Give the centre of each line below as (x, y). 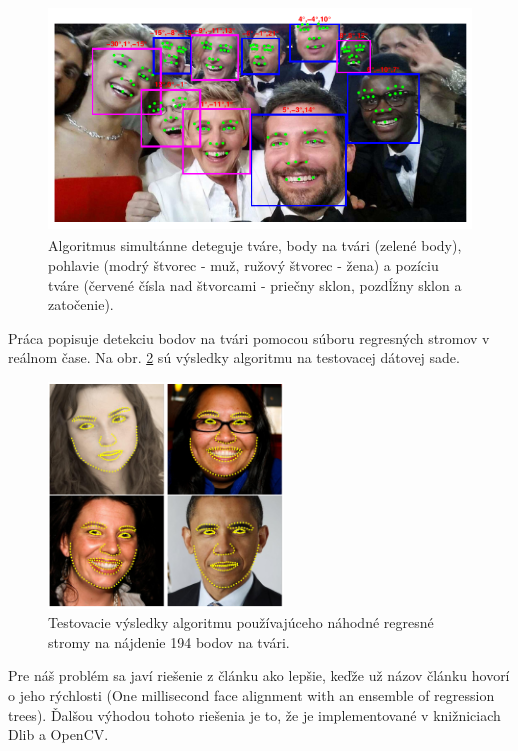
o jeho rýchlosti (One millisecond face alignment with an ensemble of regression (251, 695)
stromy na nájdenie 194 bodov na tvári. (169, 641)
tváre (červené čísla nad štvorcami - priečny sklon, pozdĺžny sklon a (255, 284)
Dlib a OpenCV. (58, 734)
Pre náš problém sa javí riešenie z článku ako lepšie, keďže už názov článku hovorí (259, 675)
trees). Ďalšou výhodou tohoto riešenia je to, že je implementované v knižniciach (254, 714)
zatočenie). (81, 304)
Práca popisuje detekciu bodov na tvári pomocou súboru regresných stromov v (249, 337)
